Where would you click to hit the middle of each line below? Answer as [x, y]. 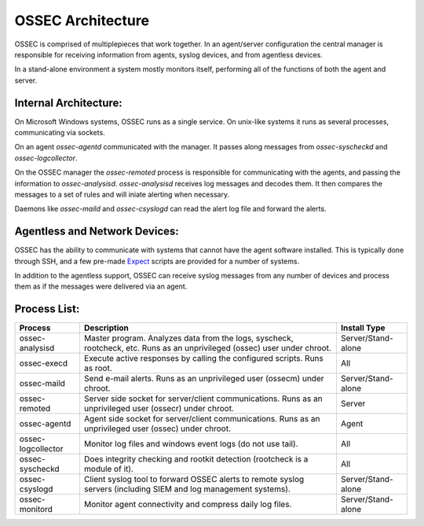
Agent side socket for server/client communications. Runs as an [202, 419]
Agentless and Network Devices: [97, 232]
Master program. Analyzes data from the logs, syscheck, [188, 338]
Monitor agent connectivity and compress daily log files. [188, 505]
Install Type [363, 328]
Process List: [47, 309]
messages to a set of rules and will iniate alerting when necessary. [122, 194]
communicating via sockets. [60, 133]
